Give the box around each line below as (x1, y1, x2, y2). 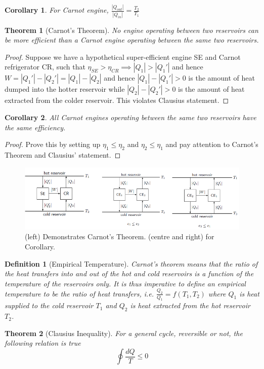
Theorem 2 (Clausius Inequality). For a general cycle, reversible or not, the (5, 327, 243, 338)
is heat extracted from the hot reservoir (130, 300, 250, 311)
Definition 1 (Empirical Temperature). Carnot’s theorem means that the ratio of (5, 258, 258, 269)
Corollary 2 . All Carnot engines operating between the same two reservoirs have (5, 112, 256, 122)
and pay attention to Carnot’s (165, 139, 258, 150)
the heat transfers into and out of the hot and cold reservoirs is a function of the (5, 268, 254, 279)
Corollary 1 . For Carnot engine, (5, 5, 109, 15)
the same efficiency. (5, 122, 66, 132)
